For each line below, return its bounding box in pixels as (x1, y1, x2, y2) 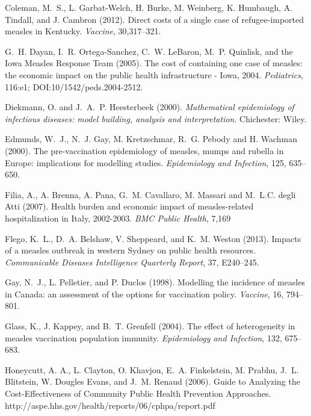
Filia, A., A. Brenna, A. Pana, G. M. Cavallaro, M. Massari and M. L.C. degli (5, 188, 296, 200)
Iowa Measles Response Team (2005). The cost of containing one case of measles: (5, 57, 303, 69)
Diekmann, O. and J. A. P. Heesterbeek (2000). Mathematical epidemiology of (5, 101, 294, 113)
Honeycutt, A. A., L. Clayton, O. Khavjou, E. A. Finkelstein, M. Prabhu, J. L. (5, 363, 299, 376)
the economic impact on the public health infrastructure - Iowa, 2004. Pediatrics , (5, 68, 303, 81)
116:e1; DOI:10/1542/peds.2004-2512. (5, 80, 143, 93)
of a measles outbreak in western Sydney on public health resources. (5, 244, 256, 256)
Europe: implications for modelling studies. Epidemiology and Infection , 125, (5, 156, 286, 169)
